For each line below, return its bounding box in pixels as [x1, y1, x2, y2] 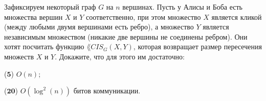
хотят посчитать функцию [4, 41, 84, 52]
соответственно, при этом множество [86, 11, 201, 22]
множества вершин [4, 11, 63, 22]
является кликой [211, 11, 262, 22]
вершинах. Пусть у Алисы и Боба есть [122, 2, 243, 12]
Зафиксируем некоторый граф [4, 2, 96, 12]
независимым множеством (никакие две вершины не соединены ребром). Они [4, 31, 248, 42]
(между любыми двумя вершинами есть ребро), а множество [4, 21, 194, 32]
